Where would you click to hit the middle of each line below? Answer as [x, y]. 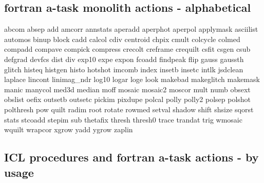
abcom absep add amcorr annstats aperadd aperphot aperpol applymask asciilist [131, 29]
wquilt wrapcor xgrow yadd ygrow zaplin [69, 129]
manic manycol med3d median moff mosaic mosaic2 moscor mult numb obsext [127, 89]
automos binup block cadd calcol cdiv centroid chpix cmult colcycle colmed [122, 39]
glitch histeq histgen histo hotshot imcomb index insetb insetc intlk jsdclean [124, 69]
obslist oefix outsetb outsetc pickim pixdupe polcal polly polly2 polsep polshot [128, 99]
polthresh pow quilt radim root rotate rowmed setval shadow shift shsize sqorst [129, 109]
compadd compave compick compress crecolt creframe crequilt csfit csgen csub [127, 49]
